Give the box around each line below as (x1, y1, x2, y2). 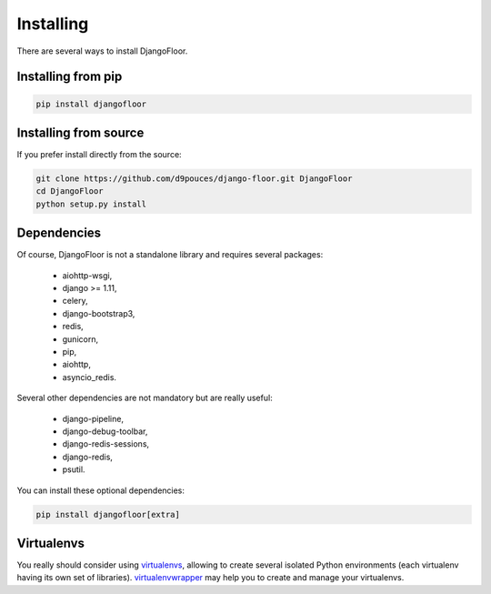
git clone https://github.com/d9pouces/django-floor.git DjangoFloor (35, 174, 353, 184)
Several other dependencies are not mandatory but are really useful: (16, 392, 273, 404)
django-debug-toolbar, (62, 426, 148, 437)
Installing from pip (16, 69, 123, 85)
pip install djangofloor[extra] (35, 509, 181, 519)
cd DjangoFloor (35, 186, 104, 196)
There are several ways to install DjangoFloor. (16, 45, 188, 56)
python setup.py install (35, 198, 147, 209)
